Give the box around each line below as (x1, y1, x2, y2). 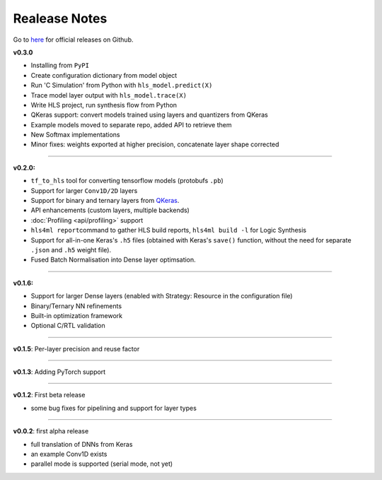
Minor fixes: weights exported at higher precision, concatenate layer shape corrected (30, 140, 279, 148)
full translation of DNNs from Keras (30, 440, 133, 448)
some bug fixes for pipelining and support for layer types (30, 404, 197, 412)
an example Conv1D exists (30, 450, 108, 459)
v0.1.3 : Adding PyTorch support (13, 368, 106, 376)
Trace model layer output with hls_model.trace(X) (30, 90, 187, 99)
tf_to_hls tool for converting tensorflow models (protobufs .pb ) (30, 177, 224, 185)
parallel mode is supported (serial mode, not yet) (30, 459, 173, 468)
